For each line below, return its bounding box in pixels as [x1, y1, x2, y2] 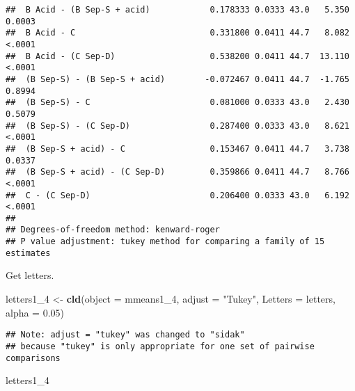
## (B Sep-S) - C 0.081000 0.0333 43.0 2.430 [6, 97, 349, 108]
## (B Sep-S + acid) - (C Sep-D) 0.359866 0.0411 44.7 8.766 [6, 167, 349, 177]
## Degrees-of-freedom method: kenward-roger [6, 225, 220, 235]
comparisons [6, 353, 61, 363]
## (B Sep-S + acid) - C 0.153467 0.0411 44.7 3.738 [6, 143, 349, 154]
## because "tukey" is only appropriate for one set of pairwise [6, 341, 315, 351]
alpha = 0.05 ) [6, 305, 65, 319]
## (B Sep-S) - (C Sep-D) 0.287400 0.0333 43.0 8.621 [6, 120, 349, 131]
